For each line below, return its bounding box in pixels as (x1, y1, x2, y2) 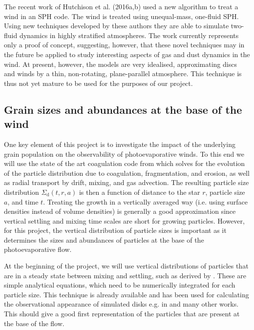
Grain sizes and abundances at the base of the (4, 102, 242, 117)
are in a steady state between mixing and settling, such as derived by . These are (4, 270, 246, 280)
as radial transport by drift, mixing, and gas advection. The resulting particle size (4, 177, 249, 187)
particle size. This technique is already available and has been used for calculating (4, 289, 249, 299)
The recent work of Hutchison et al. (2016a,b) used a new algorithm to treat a (4, 1, 238, 11)
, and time (7, 196, 39, 206)
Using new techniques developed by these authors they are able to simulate (4, 21, 229, 31)
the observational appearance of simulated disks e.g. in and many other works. (4, 299, 239, 309)
